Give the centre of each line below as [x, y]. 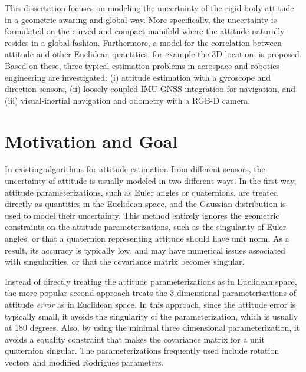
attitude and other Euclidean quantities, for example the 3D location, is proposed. [153, 54]
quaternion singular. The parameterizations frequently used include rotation [142, 350]
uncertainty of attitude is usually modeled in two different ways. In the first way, [151, 181]
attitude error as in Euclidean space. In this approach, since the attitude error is [150, 304]
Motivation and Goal [91, 141]
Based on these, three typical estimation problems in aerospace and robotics [142, 65]
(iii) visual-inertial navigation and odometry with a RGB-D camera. [128, 100]
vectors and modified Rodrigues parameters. [84, 362]
